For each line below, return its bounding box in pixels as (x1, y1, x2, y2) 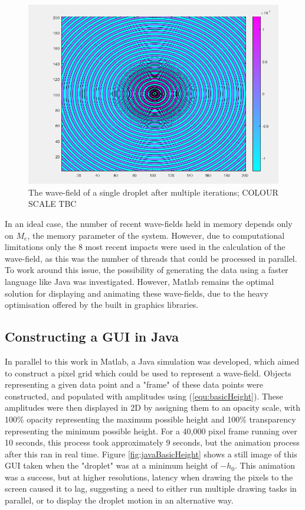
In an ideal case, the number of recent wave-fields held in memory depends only (5, 217, 293, 229)
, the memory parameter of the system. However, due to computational (27, 229, 285, 241)
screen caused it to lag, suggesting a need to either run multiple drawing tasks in (5, 482, 297, 495)
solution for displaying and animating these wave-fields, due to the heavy (5, 287, 268, 299)
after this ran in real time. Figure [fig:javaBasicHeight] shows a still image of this (5, 447, 297, 460)
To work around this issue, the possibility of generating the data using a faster (5, 264, 288, 276)
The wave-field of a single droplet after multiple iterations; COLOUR (28, 186, 278, 198)
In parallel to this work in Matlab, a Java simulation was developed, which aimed (5, 355, 300, 367)
